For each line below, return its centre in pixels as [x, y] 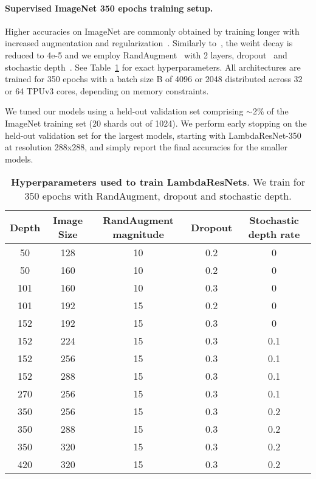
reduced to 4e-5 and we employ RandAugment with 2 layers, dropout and [146, 54]
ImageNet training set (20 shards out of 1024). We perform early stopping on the [156, 123]
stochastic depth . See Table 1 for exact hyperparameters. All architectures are [153, 67]
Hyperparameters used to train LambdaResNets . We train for [158, 182]
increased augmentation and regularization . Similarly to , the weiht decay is [149, 43]
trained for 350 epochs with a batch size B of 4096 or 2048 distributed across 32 [154, 79]
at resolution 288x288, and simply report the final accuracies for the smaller [146, 147]
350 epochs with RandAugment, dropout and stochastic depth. [158, 196]
